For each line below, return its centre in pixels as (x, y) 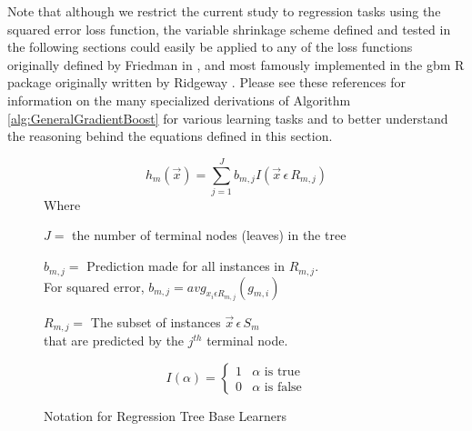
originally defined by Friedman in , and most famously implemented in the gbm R (236, 64)
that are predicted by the (114, 341)
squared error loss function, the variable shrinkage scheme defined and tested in (229, 29)
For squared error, (94, 286)
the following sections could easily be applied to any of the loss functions (210, 47)
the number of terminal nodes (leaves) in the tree (209, 235)
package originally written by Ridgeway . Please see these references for (206, 82)
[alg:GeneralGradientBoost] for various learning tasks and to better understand (228, 118)
